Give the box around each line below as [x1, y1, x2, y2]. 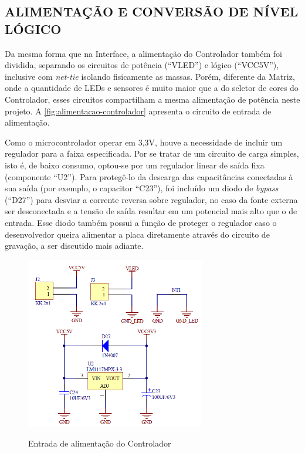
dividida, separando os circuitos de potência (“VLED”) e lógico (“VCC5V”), [5, 59, 279, 71]
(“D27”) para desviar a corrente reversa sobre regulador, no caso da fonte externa [5, 193, 298, 205]
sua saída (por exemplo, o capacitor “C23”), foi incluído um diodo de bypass [5, 182, 279, 194]
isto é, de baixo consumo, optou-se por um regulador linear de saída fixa [5, 158, 265, 171]
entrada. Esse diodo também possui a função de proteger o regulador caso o [5, 216, 277, 228]
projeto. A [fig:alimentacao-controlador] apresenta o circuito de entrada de [5, 104, 272, 117]
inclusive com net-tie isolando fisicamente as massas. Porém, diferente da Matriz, [5, 70, 295, 82]
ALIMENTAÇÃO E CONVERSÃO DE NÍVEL [5, 2, 299, 21]
